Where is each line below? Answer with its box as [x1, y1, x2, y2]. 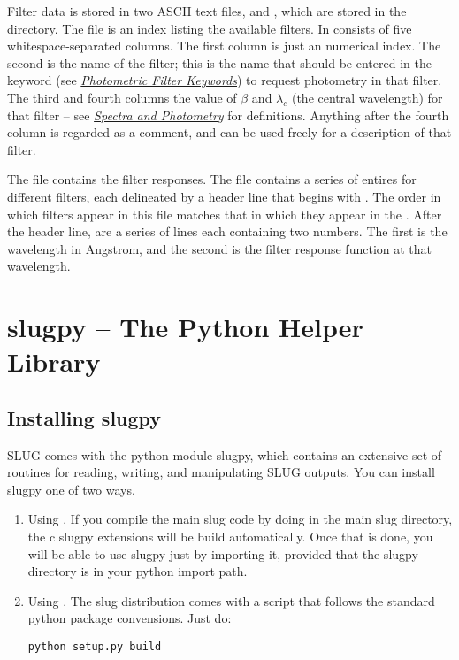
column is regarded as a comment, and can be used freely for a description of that [7, 123, 452, 142]
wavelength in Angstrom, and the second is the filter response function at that [7, 239, 432, 257]
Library [7, 343, 101, 380]
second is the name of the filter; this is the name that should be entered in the [7, 53, 432, 72]
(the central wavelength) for [291, 88, 443, 106]
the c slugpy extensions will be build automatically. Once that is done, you [27, 527, 433, 546]
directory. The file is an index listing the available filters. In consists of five [7, 19, 412, 37]
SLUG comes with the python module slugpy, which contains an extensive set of [7, 445, 442, 464]
